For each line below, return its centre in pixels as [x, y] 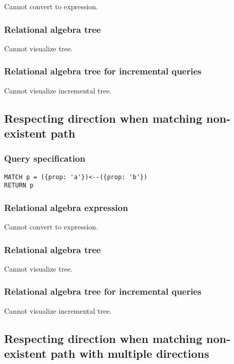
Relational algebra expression [66, 207]
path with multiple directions [130, 353]
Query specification [45, 158]
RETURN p [19, 186]
